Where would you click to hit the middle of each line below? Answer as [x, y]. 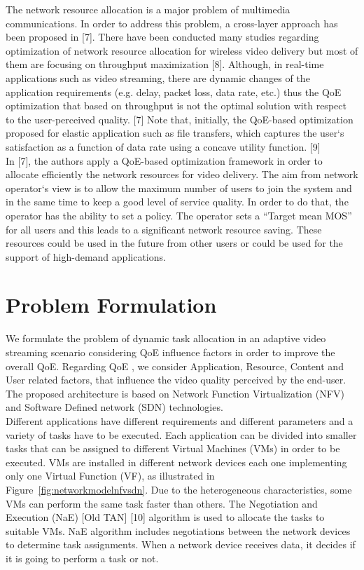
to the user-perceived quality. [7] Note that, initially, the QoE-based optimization [180, 119]
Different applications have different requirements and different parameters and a [180, 420]
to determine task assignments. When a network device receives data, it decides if [181, 544]
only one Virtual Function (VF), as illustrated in [110, 476]
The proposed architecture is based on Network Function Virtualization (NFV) [175, 393]
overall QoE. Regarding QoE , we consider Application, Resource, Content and [175, 366]
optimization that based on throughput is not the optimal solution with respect [176, 106]
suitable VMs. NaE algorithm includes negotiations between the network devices [178, 530]
